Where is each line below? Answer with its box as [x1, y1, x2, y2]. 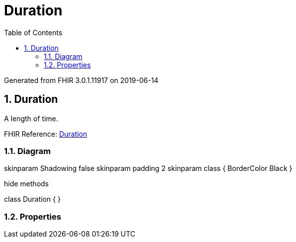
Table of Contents [4, 28, 63, 37]
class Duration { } [4, 195, 61, 204]
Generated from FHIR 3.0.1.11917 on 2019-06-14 [4, 76, 159, 84]
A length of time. [4, 114, 58, 123]
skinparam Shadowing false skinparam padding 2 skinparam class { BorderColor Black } [4, 164, 293, 173]
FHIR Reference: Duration [4, 129, 88, 138]
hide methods [4, 179, 49, 188]
